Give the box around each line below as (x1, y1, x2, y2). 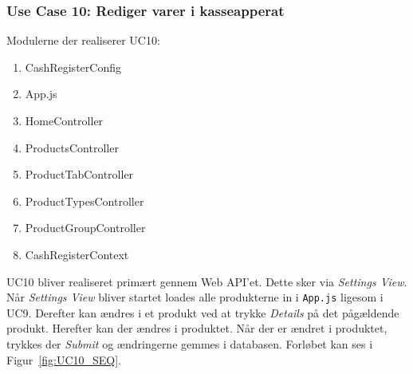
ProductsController (25, 139, 119, 156)
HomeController (25, 112, 104, 128)
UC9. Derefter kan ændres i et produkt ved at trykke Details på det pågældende (6, 304, 399, 321)
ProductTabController (25, 166, 134, 183)
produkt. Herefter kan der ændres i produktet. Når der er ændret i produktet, (6, 320, 387, 337)
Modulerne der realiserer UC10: (6, 32, 160, 49)
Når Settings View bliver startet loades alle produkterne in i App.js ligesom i (6, 289, 383, 305)
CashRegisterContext (25, 246, 129, 262)
